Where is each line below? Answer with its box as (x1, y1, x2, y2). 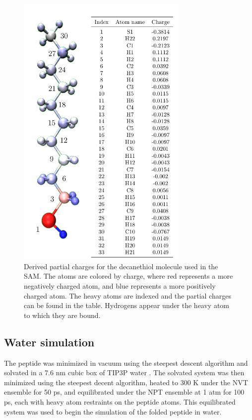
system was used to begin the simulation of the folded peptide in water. (4, 406, 222, 417)
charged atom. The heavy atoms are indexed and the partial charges (24, 290, 231, 301)
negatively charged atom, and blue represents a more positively (24, 281, 216, 291)
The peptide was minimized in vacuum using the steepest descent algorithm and (4, 357, 248, 368)
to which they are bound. (24, 310, 101, 320)
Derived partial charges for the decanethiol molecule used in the (24, 261, 218, 271)
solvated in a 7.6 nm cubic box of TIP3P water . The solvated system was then (4, 367, 245, 378)
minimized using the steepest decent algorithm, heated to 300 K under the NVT (4, 377, 248, 387)
